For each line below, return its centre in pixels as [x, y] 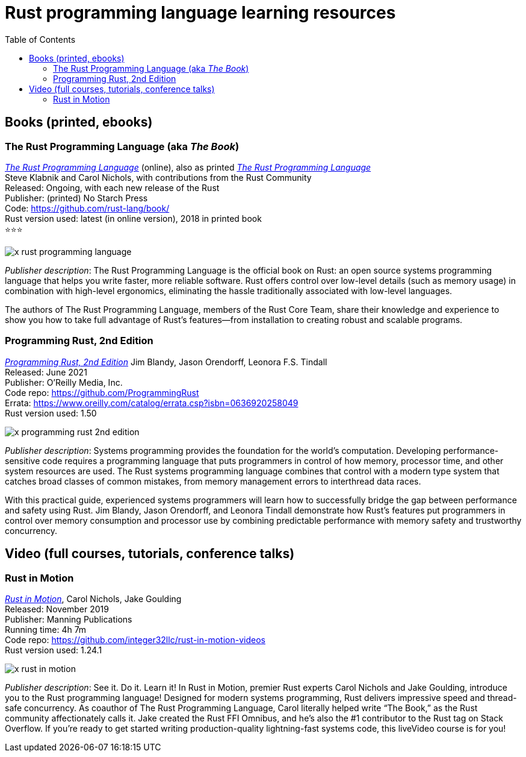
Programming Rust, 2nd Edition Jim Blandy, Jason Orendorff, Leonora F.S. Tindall [166, 362]
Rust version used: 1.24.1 [54, 650]
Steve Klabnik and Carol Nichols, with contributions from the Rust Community [158, 177]
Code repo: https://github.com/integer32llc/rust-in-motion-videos [135, 639]
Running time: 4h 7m [46, 629]
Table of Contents [40, 39]
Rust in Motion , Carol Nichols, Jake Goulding [93, 598]
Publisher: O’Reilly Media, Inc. [64, 382]
